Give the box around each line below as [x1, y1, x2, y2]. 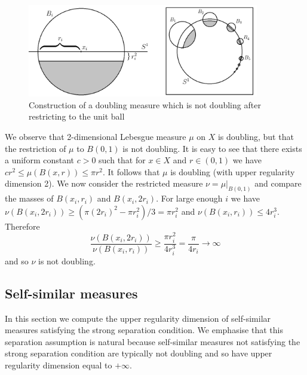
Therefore [5, 219, 40, 232]
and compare [254, 177, 302, 190]
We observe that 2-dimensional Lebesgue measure [5, 130, 186, 142]
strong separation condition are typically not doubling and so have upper [5, 347, 272, 359]
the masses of [5, 192, 54, 205]
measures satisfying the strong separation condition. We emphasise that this [5, 324, 283, 336]
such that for [99, 154, 146, 166]
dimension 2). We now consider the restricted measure [5, 177, 203, 190]
